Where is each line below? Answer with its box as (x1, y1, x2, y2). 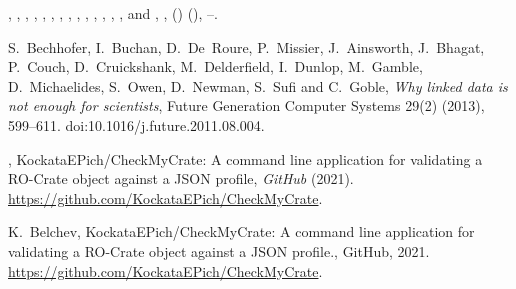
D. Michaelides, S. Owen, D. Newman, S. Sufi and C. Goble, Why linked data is (8, 75, 508, 96)
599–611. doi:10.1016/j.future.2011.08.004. (8, 114, 265, 135)
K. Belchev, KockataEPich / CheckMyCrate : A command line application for (8, 221, 475, 242)
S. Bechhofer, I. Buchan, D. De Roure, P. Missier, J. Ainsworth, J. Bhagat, (8, 36, 485, 57)
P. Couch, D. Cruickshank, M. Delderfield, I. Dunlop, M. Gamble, (8, 56, 423, 77)
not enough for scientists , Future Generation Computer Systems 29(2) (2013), (8, 95, 485, 116)
